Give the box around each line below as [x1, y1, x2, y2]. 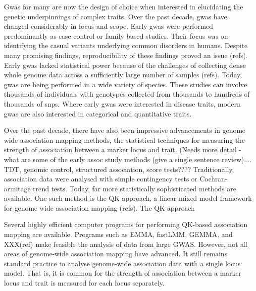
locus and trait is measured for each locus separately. [4, 278, 165, 288]
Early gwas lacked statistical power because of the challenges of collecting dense [4, 59, 246, 70]
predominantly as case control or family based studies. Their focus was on [4, 30, 228, 41]
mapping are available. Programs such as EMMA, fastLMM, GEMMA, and [4, 229, 233, 239]
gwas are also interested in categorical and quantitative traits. [4, 108, 192, 118]
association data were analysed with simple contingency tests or [4, 174, 198, 184]
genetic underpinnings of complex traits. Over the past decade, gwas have [4, 11, 227, 21]
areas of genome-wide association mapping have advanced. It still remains [4, 248, 228, 259]
